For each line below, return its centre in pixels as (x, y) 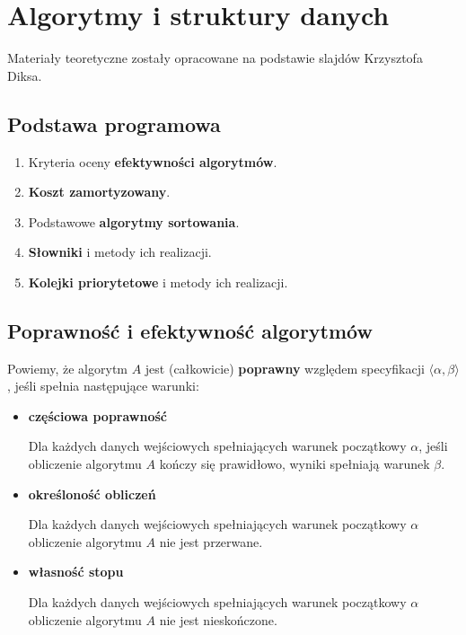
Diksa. (25, 75)
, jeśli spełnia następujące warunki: (103, 386)
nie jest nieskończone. (218, 619)
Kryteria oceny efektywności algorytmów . (153, 161)
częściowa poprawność (97, 415)
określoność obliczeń (92, 494)
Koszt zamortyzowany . (99, 192)
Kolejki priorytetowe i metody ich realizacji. (158, 282)
